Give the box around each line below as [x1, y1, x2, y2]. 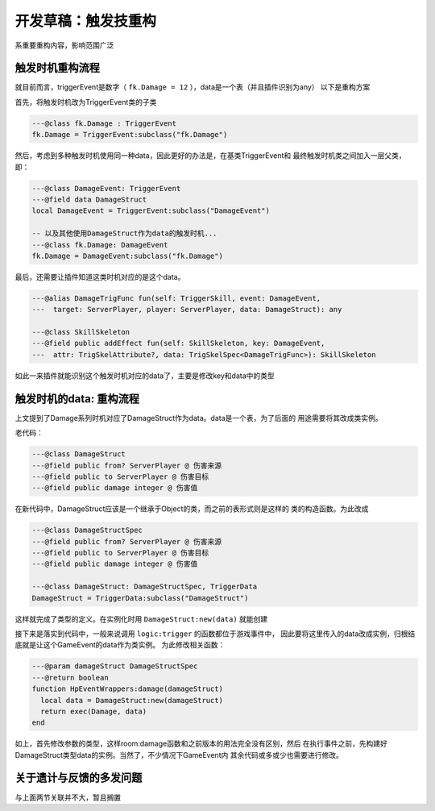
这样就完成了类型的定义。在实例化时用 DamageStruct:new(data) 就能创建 [14, 613, 268, 624]
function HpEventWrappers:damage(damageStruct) [31, 684, 223, 693]
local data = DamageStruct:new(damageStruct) [40, 696, 223, 705]
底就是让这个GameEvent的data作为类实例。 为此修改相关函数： [14, 640, 226, 650]
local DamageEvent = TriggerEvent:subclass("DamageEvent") [31, 206, 270, 215]
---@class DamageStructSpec [31, 526, 143, 535]
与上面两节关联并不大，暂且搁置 [14, 792, 121, 802]
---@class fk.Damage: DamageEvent [31, 240, 168, 249]
